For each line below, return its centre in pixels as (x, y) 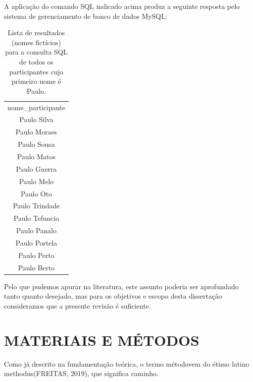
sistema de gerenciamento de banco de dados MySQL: (86, 16)
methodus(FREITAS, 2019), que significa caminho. (81, 373)
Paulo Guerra (36, 168)
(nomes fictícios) (36, 42)
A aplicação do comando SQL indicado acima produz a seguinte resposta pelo (122, 6)
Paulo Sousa (36, 144)
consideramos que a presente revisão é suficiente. (77, 305)
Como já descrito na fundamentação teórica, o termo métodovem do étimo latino (127, 363)
